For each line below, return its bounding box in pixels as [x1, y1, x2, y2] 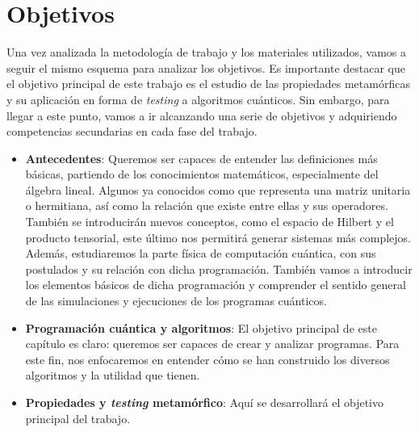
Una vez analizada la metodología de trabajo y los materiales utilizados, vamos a [6, 44, 407, 61]
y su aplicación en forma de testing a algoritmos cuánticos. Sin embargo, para [6, 90, 390, 107]
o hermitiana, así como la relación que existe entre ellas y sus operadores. [25, 197, 388, 214]
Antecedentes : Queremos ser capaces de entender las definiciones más [25, 149, 378, 166]
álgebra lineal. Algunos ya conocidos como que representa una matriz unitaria [25, 181, 411, 198]
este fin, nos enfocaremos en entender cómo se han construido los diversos [25, 350, 390, 367]
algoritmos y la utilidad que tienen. [25, 367, 200, 384]
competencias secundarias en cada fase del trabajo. [6, 123, 258, 140]
